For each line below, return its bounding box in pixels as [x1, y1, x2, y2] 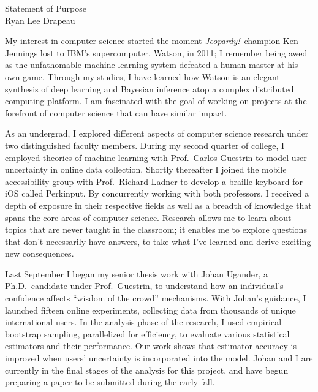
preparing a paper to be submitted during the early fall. [5, 375, 215, 388]
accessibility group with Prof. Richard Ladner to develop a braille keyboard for [5, 175, 303, 187]
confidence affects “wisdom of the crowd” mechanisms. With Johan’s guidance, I [5, 292, 306, 304]
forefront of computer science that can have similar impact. [5, 106, 227, 119]
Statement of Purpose [5, 2, 86, 14]
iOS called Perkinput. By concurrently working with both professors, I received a [5, 187, 309, 200]
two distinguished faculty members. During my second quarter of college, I [5, 138, 285, 151]
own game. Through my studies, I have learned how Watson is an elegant [5, 70, 280, 83]
